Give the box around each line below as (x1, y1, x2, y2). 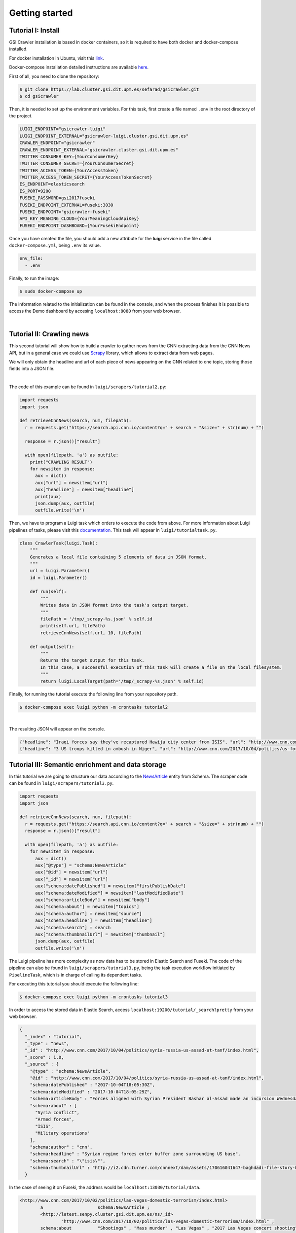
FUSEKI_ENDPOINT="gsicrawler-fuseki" (19, 209, 111, 215)
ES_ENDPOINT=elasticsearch (19, 181, 85, 187)
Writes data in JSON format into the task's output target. (40, 602, 189, 608)
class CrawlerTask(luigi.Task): (19, 540, 98, 546)
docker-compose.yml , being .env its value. (9, 242, 101, 249)
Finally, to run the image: (9, 275, 59, 281)
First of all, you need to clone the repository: (9, 73, 100, 79)
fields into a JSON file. (9, 365, 55, 372)
